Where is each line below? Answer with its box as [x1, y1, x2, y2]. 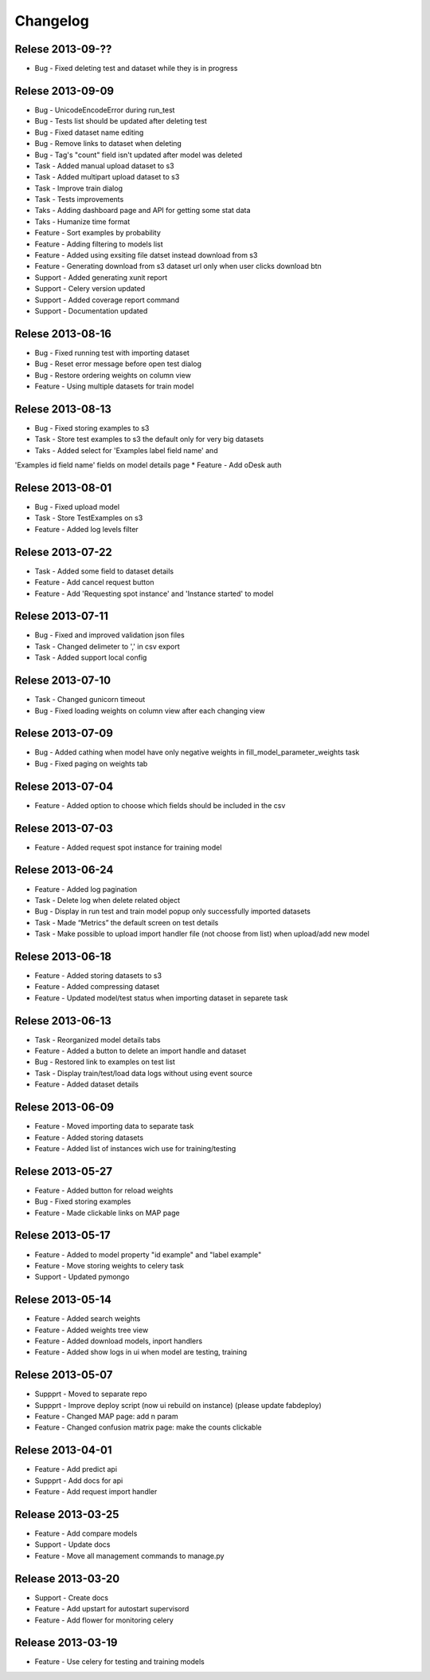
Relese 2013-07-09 [14, 727, 113, 740]
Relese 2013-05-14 [14, 1293, 111, 1307]
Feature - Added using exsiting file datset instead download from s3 [34, 250, 258, 260]
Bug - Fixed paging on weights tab [34, 759, 148, 768]
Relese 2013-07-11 [14, 609, 109, 623]
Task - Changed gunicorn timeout [34, 695, 146, 704]
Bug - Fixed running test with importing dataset [34, 348, 190, 357]
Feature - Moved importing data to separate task [34, 1122, 194, 1131]
